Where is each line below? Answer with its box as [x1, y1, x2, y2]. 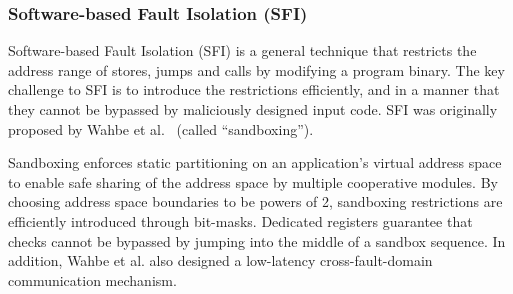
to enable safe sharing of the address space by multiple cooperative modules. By [8, 171, 498, 192]
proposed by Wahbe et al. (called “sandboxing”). [8, 118, 314, 139]
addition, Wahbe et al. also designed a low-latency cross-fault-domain [8, 250, 433, 271]
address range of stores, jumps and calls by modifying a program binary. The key [8, 59, 505, 80]
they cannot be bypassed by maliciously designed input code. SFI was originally [8, 99, 498, 119]
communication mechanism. [8, 269, 177, 290]
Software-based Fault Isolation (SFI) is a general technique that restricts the [8, 40, 477, 61]
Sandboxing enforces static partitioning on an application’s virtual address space [8, 152, 502, 173]
